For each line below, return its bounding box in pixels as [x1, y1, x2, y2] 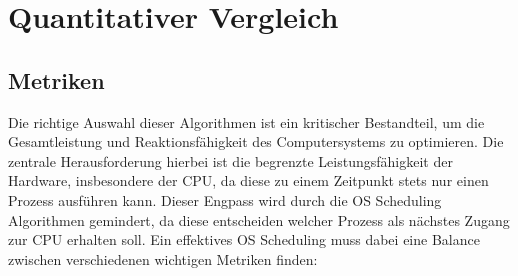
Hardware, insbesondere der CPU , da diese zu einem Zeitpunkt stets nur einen [8, 170, 489, 191]
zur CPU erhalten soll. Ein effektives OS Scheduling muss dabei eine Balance [8, 229, 480, 250]
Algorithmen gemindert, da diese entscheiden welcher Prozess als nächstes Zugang [8, 209, 510, 230]
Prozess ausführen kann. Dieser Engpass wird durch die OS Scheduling [8, 189, 442, 210]
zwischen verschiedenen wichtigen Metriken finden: [8, 248, 318, 269]
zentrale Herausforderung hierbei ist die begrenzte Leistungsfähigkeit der [8, 150, 453, 171]
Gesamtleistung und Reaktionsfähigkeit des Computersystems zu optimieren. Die [8, 131, 504, 152]
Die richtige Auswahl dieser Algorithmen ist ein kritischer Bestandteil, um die [8, 111, 485, 132]
